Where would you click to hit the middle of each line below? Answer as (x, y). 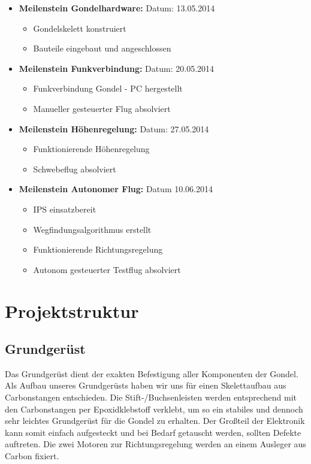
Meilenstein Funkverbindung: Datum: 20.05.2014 (117, 68)
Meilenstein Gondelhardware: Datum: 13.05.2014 (117, 8)
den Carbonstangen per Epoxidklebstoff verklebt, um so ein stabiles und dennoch (154, 409)
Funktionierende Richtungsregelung (98, 249)
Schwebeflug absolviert (75, 169)
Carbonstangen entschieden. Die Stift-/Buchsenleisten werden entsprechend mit (151, 397)
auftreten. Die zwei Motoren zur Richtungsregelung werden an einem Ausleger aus (155, 444)
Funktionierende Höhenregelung (91, 149)
